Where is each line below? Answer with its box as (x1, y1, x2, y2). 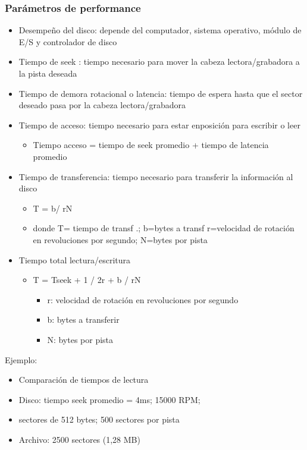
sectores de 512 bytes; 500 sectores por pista (18, 413, 180, 426)
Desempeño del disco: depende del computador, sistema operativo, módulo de (18, 24, 302, 36)
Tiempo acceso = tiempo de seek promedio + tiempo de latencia (33, 139, 269, 151)
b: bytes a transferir (47, 313, 120, 326)
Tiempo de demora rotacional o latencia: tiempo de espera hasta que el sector (18, 87, 303, 99)
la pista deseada (18, 67, 77, 79)
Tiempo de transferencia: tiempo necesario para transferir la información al (18, 170, 293, 182)
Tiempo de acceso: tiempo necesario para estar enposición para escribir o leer (18, 118, 300, 131)
